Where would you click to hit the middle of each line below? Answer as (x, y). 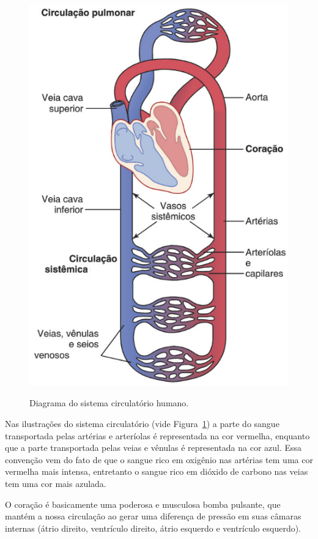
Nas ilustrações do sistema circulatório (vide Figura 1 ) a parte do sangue (142, 424)
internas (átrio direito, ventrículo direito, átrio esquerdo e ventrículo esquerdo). (153, 528)
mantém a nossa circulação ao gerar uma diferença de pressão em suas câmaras (153, 516)
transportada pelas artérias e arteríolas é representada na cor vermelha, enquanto (157, 435)
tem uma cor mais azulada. (56, 483)
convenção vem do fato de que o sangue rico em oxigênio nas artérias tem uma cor (159, 459)
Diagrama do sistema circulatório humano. (109, 403)
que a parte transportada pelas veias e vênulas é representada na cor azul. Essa (153, 448)
